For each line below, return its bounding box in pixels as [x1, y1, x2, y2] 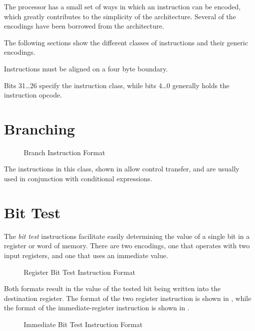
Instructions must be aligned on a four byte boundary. [4, 63, 168, 73]
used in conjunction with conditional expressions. [4, 173, 152, 184]
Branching [4, 118, 75, 138]
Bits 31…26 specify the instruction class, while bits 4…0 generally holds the [4, 80, 230, 90]
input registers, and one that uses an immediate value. [4, 250, 168, 260]
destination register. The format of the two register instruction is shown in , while [4, 293, 252, 303]
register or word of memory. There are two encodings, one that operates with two [4, 240, 250, 251]
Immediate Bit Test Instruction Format [24, 319, 143, 329]
